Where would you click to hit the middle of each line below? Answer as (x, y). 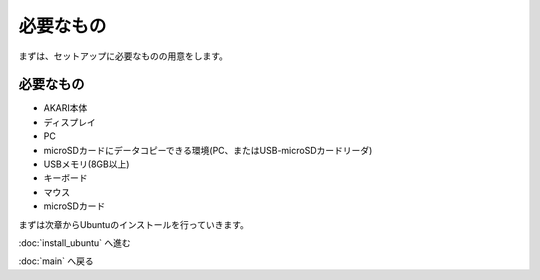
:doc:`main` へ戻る (56, 261)
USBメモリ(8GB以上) (86, 164)
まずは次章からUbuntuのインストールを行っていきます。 (134, 224)
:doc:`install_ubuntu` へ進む (74, 242)
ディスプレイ (70, 122)
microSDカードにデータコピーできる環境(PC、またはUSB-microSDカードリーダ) (208, 150)
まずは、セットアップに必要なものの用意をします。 (123, 56)
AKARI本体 (65, 108)
